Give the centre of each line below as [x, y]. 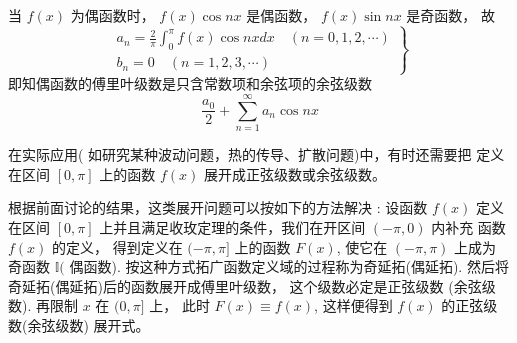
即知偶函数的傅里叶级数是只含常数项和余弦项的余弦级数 [190, 83]
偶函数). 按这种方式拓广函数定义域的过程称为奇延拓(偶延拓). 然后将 [289, 266]
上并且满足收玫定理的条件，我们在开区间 [232, 226]
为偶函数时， [112, 15]
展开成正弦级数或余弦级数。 [294, 173]
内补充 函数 [468, 226]
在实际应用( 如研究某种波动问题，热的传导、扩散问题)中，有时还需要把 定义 [256, 154]
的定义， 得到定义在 [117, 246]
